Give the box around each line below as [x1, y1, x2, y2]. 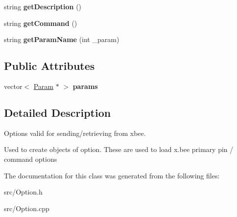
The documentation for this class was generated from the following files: [4, 170, 220, 180]
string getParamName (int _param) [4, 34, 119, 44]
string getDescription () [4, 1, 82, 11]
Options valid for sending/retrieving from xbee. [4, 128, 146, 138]
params [72, 81, 98, 91]
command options [4, 153, 57, 164]
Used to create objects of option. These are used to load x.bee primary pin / [4, 144, 234, 154]
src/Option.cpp [4, 203, 49, 213]
